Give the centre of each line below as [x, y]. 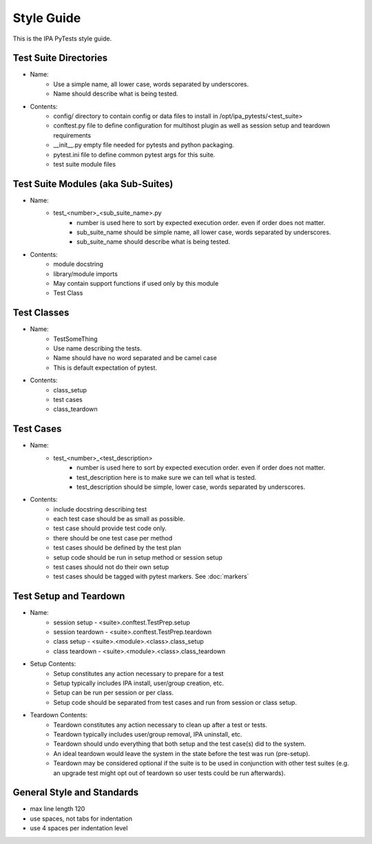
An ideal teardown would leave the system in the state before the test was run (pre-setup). [182, 753]
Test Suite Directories [60, 58]
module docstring [78, 264]
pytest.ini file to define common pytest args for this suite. [134, 154]
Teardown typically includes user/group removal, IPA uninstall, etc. [148, 734]
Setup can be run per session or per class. [114, 693]
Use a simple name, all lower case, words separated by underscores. [151, 84]
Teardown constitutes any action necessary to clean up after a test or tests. [161, 725]
